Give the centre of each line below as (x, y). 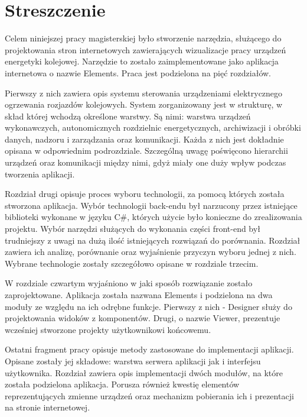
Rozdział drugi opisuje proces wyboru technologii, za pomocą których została (145, 194)
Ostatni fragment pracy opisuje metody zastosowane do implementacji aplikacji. (149, 349)
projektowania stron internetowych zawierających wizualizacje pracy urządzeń (146, 49)
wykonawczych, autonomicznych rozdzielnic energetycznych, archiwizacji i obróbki (153, 127)
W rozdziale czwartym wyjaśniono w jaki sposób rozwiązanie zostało (129, 283)
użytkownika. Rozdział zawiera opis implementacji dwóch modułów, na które (144, 372)
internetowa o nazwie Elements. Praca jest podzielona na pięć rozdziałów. (138, 72)
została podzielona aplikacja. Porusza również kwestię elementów (122, 384)
